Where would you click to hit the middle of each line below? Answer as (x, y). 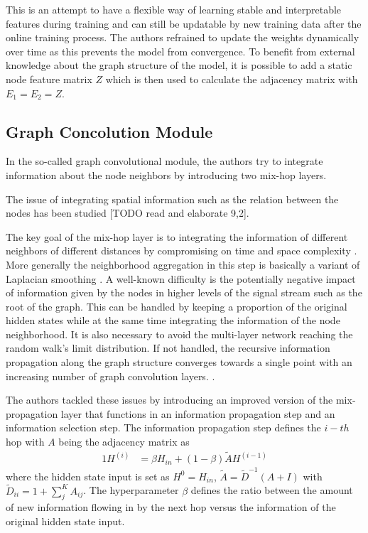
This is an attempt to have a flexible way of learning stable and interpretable (174, 9)
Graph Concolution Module (109, 131)
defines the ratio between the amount (272, 490)
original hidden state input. (65, 521)
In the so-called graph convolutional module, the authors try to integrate (164, 161)
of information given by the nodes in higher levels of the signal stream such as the (184, 292)
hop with (25, 442)
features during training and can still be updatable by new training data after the (184, 23)
